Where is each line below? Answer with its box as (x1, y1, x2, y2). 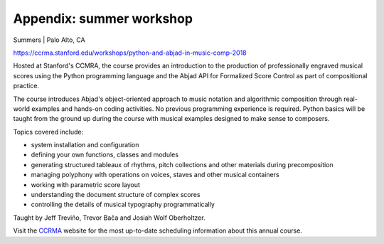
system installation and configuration (31, 141, 139, 149)
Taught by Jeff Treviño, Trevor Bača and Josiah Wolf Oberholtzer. (13, 213, 206, 222)
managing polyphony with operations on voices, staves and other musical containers (31, 171, 280, 179)
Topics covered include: (13, 127, 84, 136)
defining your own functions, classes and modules (31, 150, 179, 159)
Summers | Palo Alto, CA (13, 36, 85, 44)
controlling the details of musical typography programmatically (31, 200, 215, 209)
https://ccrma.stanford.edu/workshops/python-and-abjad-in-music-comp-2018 (13, 48, 247, 57)
